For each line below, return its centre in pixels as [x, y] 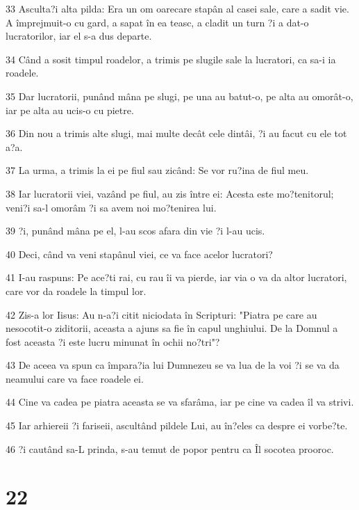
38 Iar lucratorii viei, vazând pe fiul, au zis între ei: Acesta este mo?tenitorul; [170, 193]
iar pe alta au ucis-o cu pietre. [70, 110]
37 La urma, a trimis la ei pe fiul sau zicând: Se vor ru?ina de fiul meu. [157, 170]
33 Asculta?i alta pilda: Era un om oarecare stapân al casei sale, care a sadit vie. [177, 8]
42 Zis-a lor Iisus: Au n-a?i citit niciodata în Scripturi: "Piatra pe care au [161, 314]
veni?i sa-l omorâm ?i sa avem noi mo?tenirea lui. [111, 207]
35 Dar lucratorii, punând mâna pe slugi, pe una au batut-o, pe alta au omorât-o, [179, 96]
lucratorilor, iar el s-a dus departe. [79, 36]
